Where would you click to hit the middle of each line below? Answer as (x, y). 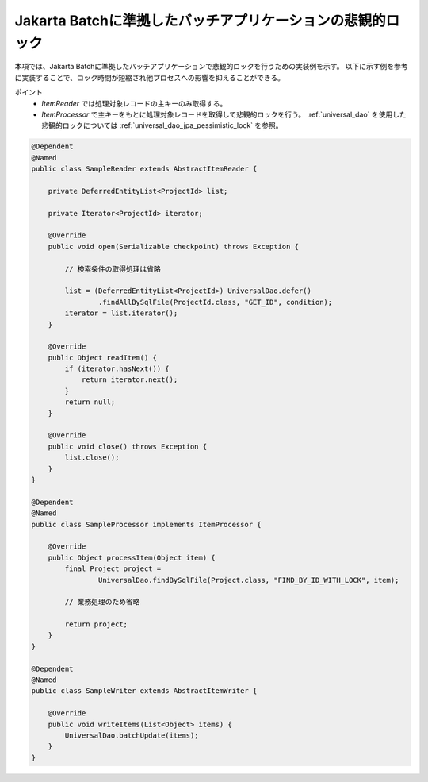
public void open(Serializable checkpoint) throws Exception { (174, 247)
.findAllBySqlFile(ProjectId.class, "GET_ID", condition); (215, 302)
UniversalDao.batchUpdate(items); (132, 735)
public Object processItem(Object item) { (132, 557)
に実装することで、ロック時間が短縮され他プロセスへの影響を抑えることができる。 (150, 77)
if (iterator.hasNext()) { (117, 369)
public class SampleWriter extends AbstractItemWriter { (144, 691)
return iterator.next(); (130, 380)
